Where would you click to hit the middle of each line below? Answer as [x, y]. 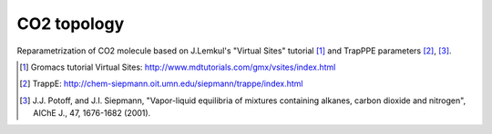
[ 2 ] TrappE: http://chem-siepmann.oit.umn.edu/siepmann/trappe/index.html [161, 84]
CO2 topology [71, 24]
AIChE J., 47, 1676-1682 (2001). [92, 113]
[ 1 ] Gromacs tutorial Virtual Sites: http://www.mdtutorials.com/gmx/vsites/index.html [178, 67]
